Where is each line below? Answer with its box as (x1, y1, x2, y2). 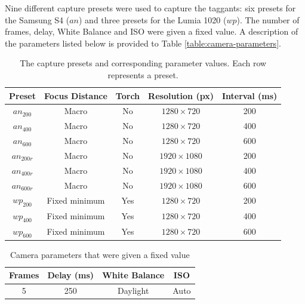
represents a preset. (107, 68, 178, 81)
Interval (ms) (221, 89, 278, 102)
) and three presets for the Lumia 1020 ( (79, 13, 227, 26)
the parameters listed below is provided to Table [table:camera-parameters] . (5, 36, 281, 49)
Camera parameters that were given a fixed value (10, 248, 190, 260)
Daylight (118, 284, 149, 297)
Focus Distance (44, 89, 107, 102)
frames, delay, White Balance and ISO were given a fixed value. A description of (5, 25, 298, 38)
